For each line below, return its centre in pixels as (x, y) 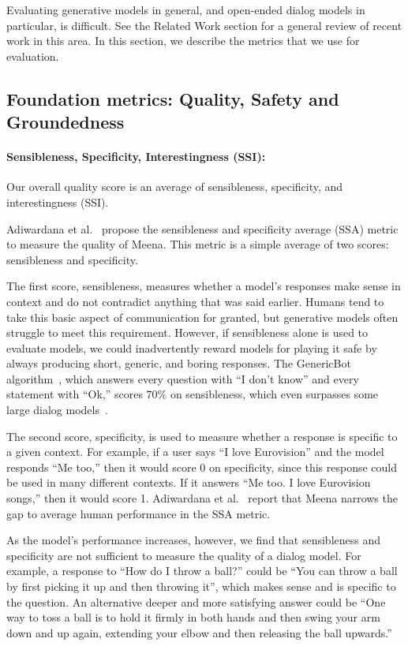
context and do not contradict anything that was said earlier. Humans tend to (195, 301)
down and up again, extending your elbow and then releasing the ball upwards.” (199, 632)
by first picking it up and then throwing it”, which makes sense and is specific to (201, 586)
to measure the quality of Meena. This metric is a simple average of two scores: (198, 244)
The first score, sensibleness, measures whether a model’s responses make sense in (204, 286)
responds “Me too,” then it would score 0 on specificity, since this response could (202, 467)
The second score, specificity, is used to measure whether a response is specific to (202, 436)
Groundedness (66, 122)
